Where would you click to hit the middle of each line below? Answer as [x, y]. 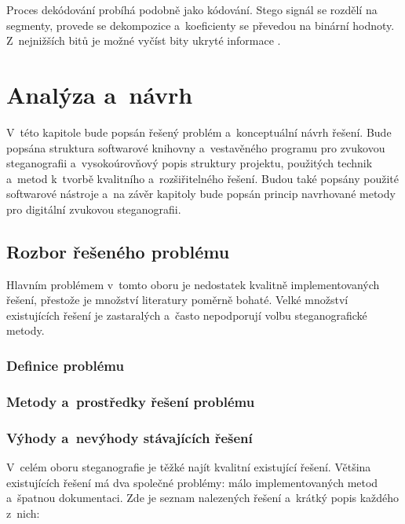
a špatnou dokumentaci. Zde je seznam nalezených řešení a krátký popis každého [203, 498]
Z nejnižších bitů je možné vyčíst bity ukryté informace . [144, 40]
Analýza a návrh [100, 94]
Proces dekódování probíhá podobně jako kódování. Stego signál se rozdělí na [192, 9]
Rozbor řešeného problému [118, 251]
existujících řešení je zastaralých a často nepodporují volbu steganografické [187, 315]
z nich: [23, 513]
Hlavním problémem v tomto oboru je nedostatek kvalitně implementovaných [193, 284]
